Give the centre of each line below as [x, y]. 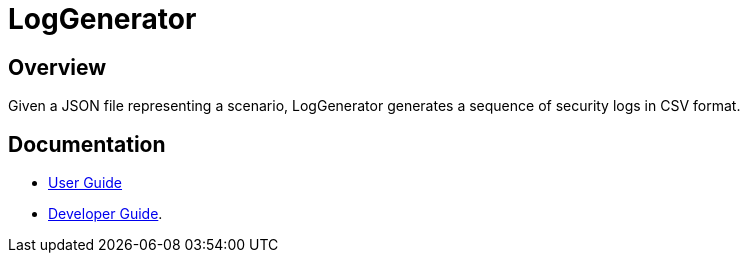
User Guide [85, 183]
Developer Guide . [105, 214]
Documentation [87, 144]
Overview [57, 67]
